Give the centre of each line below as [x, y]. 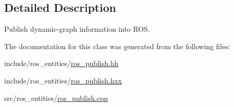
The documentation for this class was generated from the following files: [117, 46]
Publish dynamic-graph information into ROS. [77, 29]
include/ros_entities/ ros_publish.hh [61, 63]
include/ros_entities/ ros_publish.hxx [63, 80]
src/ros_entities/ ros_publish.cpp [56, 98]
